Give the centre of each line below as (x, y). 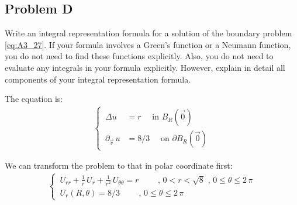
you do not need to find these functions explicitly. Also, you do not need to (139, 56)
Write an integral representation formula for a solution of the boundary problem (148, 33)
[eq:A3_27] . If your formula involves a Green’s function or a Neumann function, (148, 44)
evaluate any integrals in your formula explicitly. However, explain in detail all (145, 67)
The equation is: (34, 99)
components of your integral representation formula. (98, 79)
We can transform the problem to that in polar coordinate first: (119, 165)
